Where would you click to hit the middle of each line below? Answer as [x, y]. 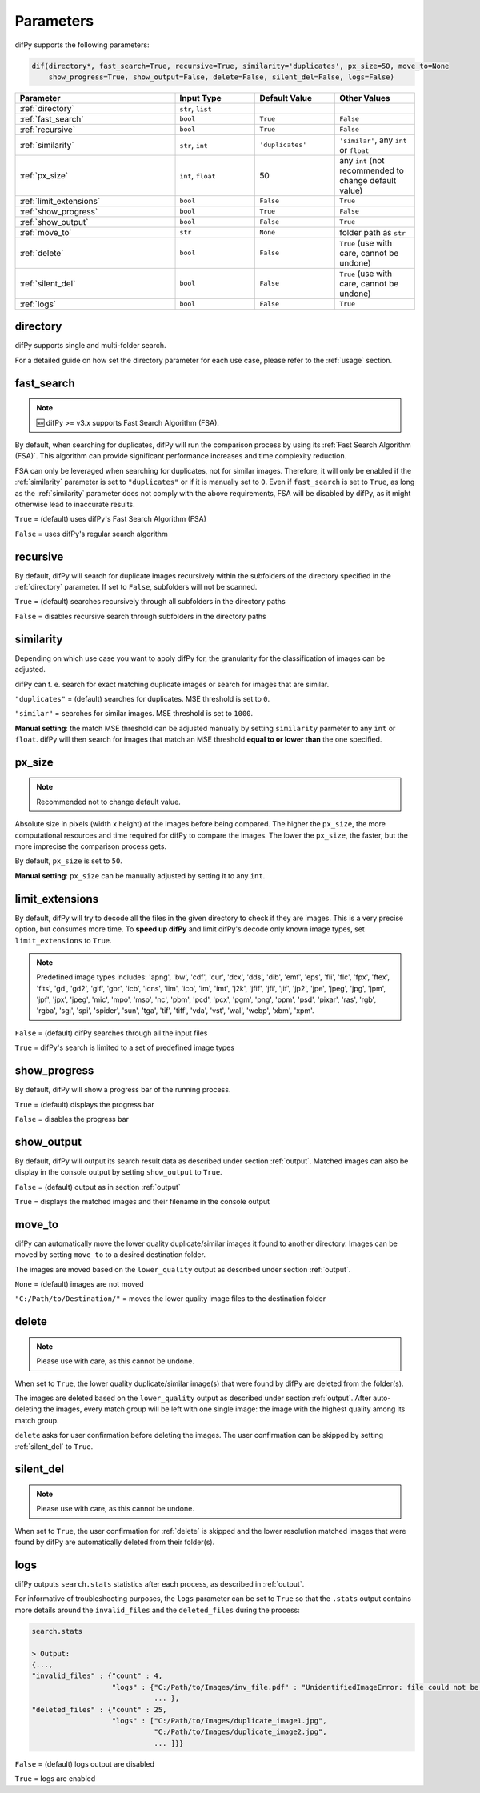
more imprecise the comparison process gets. [91, 846]
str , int [194, 145]
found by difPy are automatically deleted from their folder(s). [115, 1542]
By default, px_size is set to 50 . [69, 861]
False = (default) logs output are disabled [85, 1763]
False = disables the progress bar [72, 1119]
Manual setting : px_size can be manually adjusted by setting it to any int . [140, 875]
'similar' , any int [373, 140]
